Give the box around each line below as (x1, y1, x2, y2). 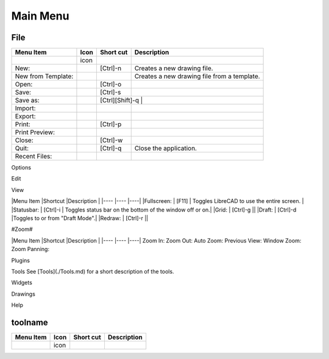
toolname (11, 317, 48, 327)
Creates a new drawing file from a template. (134, 72, 260, 80)
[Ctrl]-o (99, 80, 122, 88)
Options (11, 164, 32, 171)
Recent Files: (15, 152, 52, 161)
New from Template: (15, 72, 74, 80)
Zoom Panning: (11, 246, 50, 253)
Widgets (11, 279, 33, 286)
